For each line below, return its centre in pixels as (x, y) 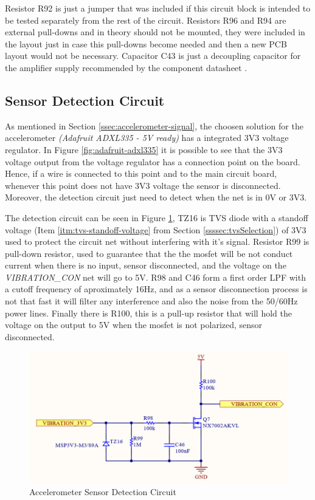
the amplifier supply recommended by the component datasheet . (126, 67)
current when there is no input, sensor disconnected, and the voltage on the (146, 265)
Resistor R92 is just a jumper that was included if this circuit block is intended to (158, 8)
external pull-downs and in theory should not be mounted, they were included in (155, 32)
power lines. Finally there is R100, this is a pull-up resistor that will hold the (148, 313)
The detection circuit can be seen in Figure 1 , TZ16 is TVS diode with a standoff (157, 217)
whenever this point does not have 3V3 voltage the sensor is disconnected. (143, 185)
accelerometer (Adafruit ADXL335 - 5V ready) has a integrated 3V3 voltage (147, 138)
